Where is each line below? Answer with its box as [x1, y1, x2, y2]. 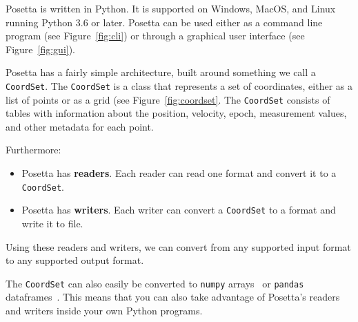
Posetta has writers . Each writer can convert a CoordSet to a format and [21, 202, 336, 217]
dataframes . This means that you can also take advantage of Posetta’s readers [6, 290, 340, 304]
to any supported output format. [6, 253, 144, 267]
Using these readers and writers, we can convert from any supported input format [6, 239, 351, 254]
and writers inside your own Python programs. [6, 303, 203, 317]
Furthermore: [6, 142, 61, 157]
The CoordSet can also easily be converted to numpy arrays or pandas [6, 276, 304, 290]
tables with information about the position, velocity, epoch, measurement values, [6, 106, 347, 120]
